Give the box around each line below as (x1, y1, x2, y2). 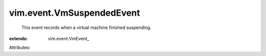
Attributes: (9, 45, 31, 51)
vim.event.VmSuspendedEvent (9, 7, 140, 18)
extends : (9, 35, 28, 41)
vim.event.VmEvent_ (48, 35, 90, 41)
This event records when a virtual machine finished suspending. (21, 25, 152, 30)
